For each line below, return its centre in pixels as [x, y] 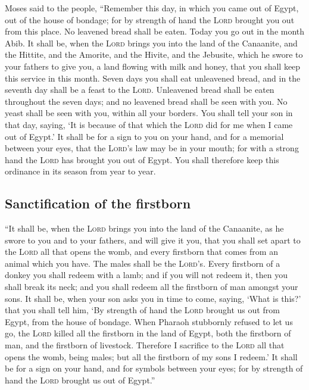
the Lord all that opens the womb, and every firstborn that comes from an [141, 252]
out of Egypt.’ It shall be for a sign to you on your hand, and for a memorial [144, 136]
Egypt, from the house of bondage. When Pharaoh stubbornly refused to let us [149, 321]
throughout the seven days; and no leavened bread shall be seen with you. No [146, 101]
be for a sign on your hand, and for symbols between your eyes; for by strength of [154, 368]
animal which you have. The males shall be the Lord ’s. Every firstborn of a [143, 263]
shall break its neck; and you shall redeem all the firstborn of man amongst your [152, 287]
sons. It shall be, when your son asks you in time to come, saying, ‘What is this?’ [153, 298]
